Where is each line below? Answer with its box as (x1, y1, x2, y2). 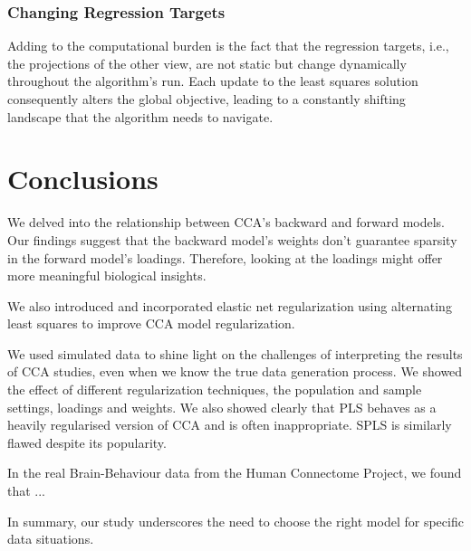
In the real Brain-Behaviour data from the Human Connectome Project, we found (7, 463, 462, 482)
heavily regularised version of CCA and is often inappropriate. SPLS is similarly (7, 415, 452, 434)
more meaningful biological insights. (7, 266, 207, 285)
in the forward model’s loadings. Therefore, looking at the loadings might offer (7, 248, 443, 267)
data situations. (7, 529, 94, 548)
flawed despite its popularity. (7, 432, 167, 451)
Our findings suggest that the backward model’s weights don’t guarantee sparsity (7, 230, 457, 249)
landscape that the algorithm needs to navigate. (7, 107, 274, 126)
